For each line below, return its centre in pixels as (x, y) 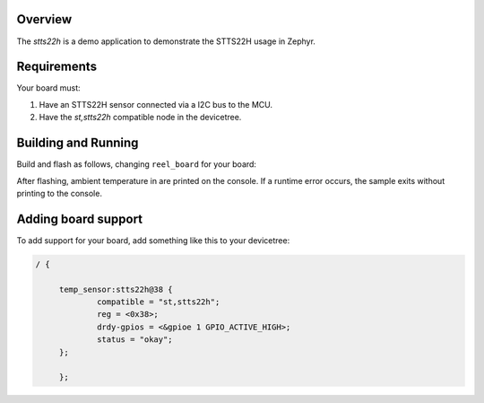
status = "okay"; (135, 340)
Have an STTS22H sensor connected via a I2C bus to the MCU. (156, 104)
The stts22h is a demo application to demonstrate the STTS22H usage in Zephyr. (166, 41)
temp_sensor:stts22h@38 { (116, 289)
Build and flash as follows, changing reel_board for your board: (137, 164)
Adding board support (80, 219)
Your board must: (48, 88)
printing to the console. (60, 193)
